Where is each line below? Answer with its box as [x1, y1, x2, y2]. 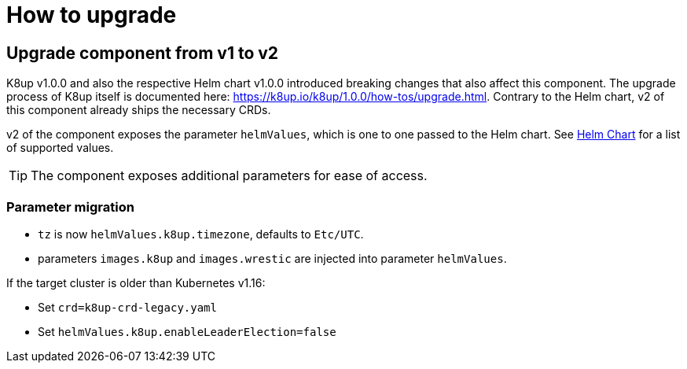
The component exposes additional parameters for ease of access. [31, 168, 428, 184]
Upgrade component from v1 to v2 [6, 42, 279, 63]
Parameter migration [6, 198, 134, 215]
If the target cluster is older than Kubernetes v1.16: [6, 275, 266, 290]
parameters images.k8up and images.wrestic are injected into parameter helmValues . [38, 251, 507, 265]
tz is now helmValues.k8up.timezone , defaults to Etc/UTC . [38, 227, 364, 241]
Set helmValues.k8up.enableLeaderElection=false [38, 324, 336, 338]
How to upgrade [6, 2, 177, 28]
